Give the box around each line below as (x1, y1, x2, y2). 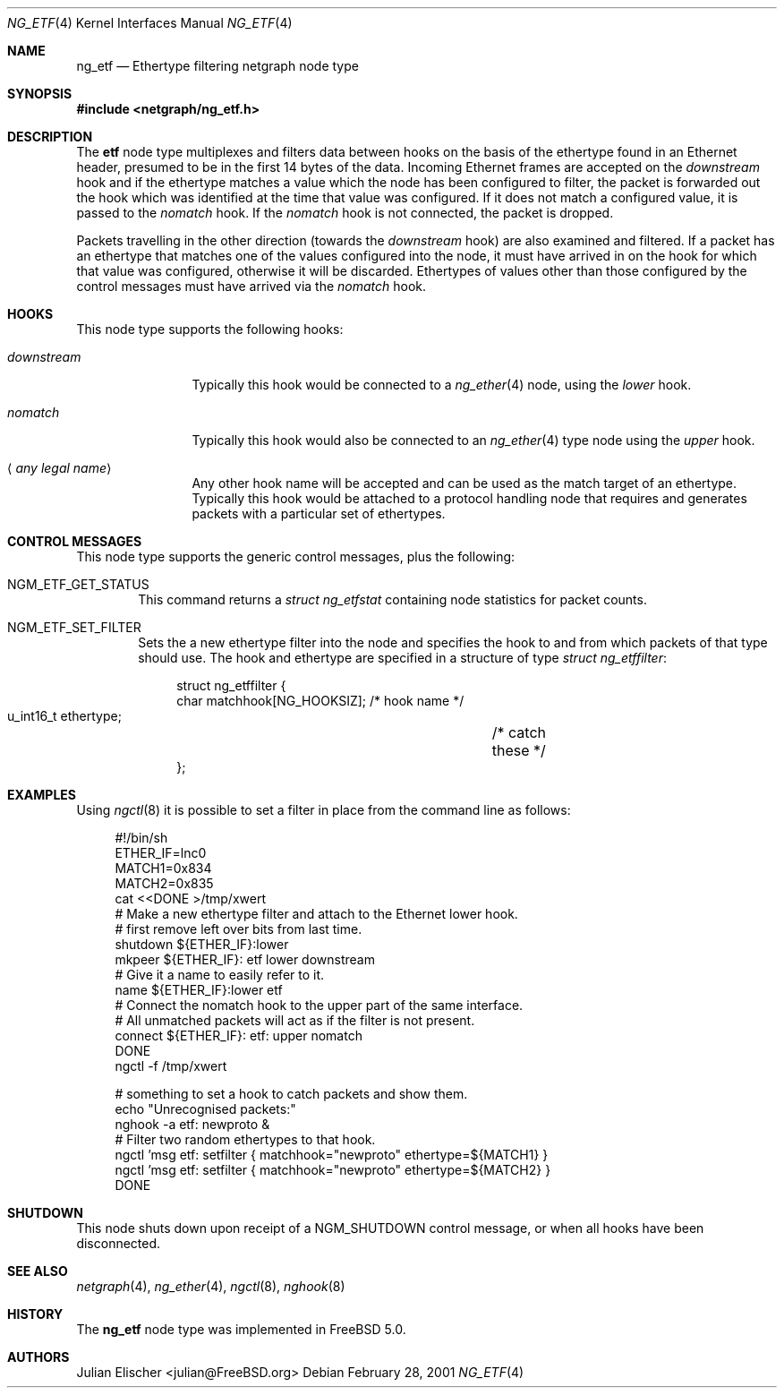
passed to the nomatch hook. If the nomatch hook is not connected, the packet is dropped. (76, 205, 614, 220)
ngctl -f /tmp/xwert (115, 1058, 227, 1074)
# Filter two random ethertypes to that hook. (115, 1132, 376, 1147)
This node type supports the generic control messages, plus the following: (76, 549, 516, 564)
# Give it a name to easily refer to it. (115, 967, 325, 982)
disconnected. (76, 1236, 161, 1251)
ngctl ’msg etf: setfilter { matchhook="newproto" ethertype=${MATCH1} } (115, 1147, 549, 1162)
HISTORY (7, 1306, 64, 1322)
